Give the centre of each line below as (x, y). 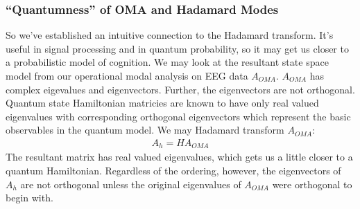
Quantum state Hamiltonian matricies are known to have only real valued (162, 103)
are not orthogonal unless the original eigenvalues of (131, 184)
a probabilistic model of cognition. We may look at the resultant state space (167, 62)
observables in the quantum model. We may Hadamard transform (145, 130)
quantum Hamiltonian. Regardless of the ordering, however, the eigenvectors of (173, 171)
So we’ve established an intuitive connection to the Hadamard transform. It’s (170, 35)
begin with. (29, 198)
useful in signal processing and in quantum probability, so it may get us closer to (177, 48)
